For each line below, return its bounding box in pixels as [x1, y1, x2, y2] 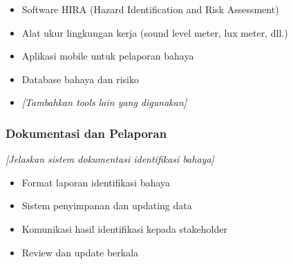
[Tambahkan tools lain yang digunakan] [21, 95, 187, 109]
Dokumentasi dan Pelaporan [6, 124, 167, 141]
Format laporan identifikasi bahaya [21, 175, 171, 189]
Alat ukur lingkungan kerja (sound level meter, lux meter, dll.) [21, 25, 288, 39]
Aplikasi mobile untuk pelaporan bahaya [21, 49, 194, 63]
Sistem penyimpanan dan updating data [21, 198, 192, 213]
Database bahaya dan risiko [21, 71, 139, 86]
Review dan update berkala [21, 245, 139, 259]
